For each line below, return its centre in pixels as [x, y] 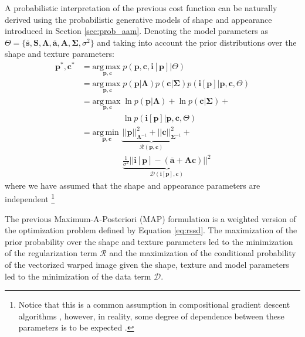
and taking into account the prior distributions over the [197, 42]
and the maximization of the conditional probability [203, 253]
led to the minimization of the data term [78, 276]
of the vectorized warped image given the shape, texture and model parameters [147, 265]
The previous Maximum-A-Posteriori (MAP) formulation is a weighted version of [150, 218]
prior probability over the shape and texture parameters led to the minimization [149, 241]
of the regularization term [51, 253]
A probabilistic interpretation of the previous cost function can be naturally [141, 8]
